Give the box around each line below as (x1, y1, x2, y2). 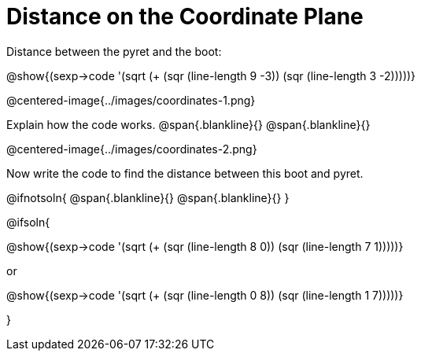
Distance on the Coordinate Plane (6, 3, 364, 30)
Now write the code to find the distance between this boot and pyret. (6, 166, 364, 180)
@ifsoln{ (6, 215, 50, 229)
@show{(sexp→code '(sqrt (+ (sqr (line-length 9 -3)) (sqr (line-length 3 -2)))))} (6, 68, 416, 83)
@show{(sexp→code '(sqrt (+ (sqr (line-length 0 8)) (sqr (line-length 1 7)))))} (6, 288, 404, 302)
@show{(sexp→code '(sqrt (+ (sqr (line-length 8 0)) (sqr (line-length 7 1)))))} (6, 239, 404, 253)
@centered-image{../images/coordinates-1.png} (6, 93, 256, 107)
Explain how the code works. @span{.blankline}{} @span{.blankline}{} (6, 117, 371, 131)
